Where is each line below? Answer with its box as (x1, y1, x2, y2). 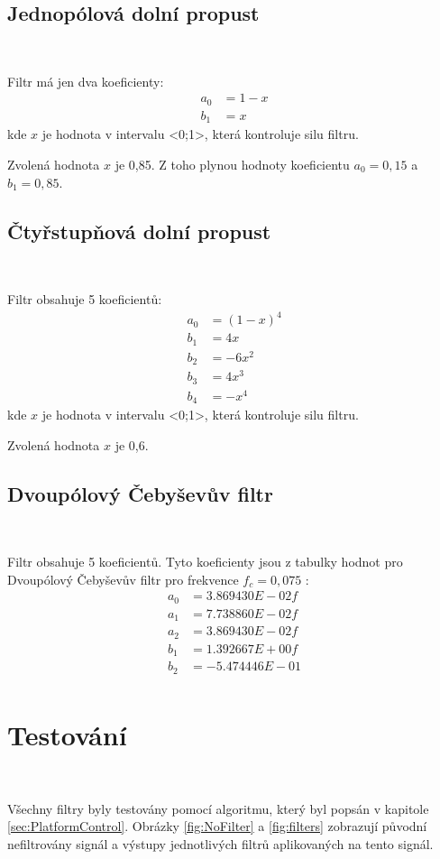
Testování (7, 716, 127, 753)
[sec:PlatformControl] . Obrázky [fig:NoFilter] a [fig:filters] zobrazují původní (7, 817, 427, 836)
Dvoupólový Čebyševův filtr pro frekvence (7, 569, 239, 588)
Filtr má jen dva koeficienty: (7, 71, 164, 90)
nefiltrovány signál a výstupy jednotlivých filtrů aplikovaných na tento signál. (7, 834, 434, 853)
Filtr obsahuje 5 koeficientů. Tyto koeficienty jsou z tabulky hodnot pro (7, 552, 403, 571)
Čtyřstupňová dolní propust (7, 217, 271, 245)
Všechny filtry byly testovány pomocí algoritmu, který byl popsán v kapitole (7, 799, 429, 817)
